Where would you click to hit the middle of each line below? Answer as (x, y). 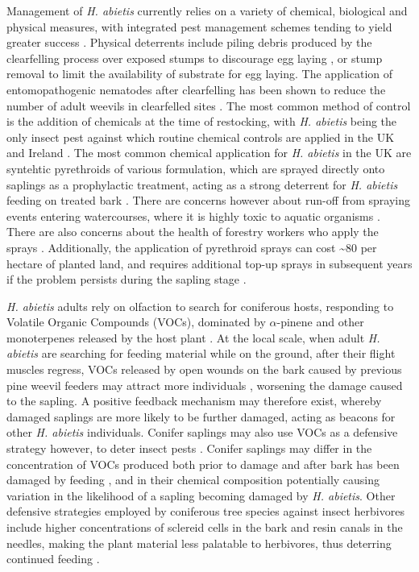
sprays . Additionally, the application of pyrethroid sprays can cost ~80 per (192, 247)
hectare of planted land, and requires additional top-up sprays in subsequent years (209, 263)
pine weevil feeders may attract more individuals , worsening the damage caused (205, 385)
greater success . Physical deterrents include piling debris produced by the (189, 42)
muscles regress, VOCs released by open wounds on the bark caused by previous (204, 369)
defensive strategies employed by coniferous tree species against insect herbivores (205, 511)
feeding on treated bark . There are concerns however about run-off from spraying (209, 200)
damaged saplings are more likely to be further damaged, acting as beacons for (201, 416)
